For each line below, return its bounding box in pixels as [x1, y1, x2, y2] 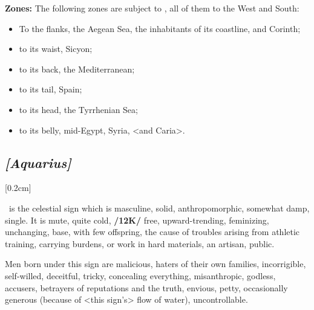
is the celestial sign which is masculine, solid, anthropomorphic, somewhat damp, [8, 201, 310, 214]
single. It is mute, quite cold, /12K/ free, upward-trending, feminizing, [5, 213, 269, 226]
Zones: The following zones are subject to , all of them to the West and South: [5, 2, 299, 14]
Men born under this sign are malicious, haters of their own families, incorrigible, [5, 257, 306, 270]
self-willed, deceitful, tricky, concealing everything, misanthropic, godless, [5, 269, 276, 282]
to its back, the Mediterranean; [19, 62, 135, 75]
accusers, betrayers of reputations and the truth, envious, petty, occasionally [5, 281, 288, 294]
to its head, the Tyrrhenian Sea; [19, 103, 138, 115]
